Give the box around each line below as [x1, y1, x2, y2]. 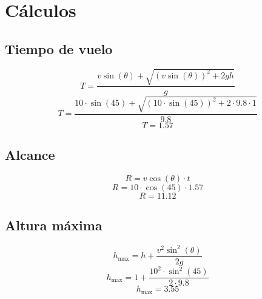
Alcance [5, 145, 55, 164]
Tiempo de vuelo [5, 39, 113, 58]
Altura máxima [5, 216, 102, 235]
